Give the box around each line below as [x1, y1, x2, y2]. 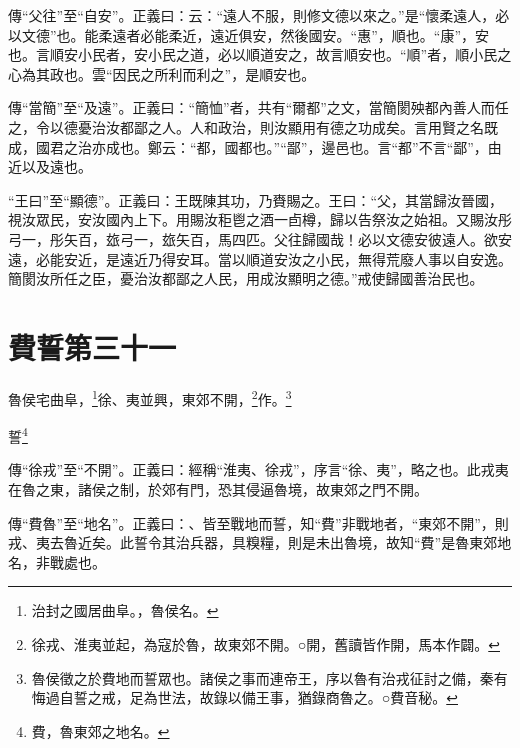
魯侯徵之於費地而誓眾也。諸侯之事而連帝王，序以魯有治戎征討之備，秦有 [31, 667, 508, 688]
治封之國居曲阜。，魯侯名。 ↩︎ [31, 600, 219, 621]
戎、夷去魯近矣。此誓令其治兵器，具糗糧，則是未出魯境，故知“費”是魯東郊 [8, 532, 498, 553]
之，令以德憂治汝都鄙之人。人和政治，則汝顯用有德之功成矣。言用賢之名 [8, 116, 484, 137]
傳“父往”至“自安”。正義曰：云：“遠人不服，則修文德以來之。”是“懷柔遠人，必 [8, 5, 510, 25]
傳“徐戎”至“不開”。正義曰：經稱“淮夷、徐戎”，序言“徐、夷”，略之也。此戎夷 [8, 459, 509, 480]
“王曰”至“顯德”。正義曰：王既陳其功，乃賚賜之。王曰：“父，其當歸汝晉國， [8, 189, 504, 210]
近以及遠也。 [8, 156, 92, 177]
